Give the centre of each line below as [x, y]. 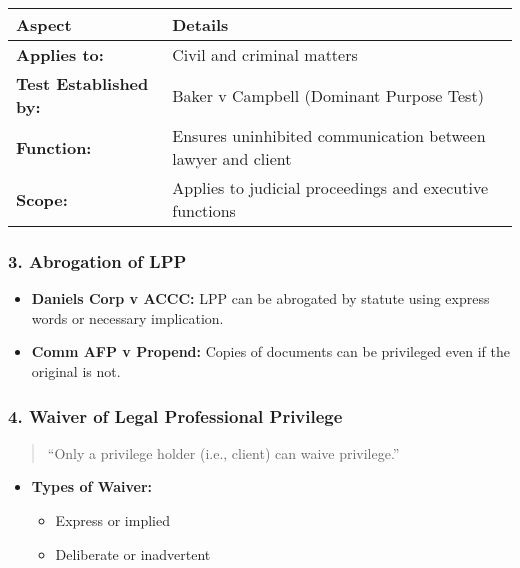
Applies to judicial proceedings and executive [330, 187]
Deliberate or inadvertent [133, 553]
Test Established [82, 83]
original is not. [76, 371]
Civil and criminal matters [265, 54]
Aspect [44, 24]
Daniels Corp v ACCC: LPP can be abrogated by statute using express [260, 298]
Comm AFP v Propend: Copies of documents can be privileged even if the [270, 351]
